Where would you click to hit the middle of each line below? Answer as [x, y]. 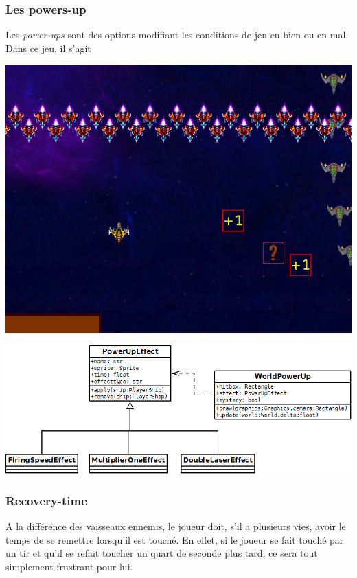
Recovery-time [46, 500]
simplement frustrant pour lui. [69, 566]
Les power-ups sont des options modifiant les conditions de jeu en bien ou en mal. [177, 35]
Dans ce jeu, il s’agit [48, 48]
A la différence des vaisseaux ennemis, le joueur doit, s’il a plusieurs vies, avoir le [176, 525]
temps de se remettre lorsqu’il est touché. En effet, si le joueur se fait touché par [175, 539]
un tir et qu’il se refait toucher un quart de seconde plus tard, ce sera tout [162, 553]
